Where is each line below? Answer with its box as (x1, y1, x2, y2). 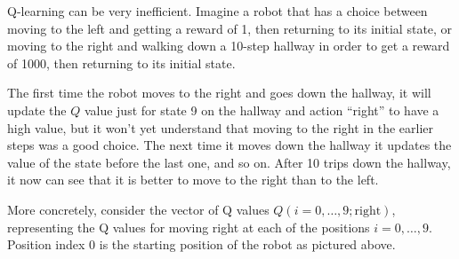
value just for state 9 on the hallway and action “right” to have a (84, 100, 439, 119)
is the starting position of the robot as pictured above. (99, 235, 396, 254)
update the (7, 100, 67, 119)
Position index (7, 235, 85, 254)
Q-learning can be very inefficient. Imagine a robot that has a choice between (7, 2, 428, 20)
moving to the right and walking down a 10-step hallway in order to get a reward (7, 36, 450, 55)
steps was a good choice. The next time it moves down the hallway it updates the (7, 136, 452, 154)
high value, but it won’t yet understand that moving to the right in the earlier (7, 118, 433, 137)
